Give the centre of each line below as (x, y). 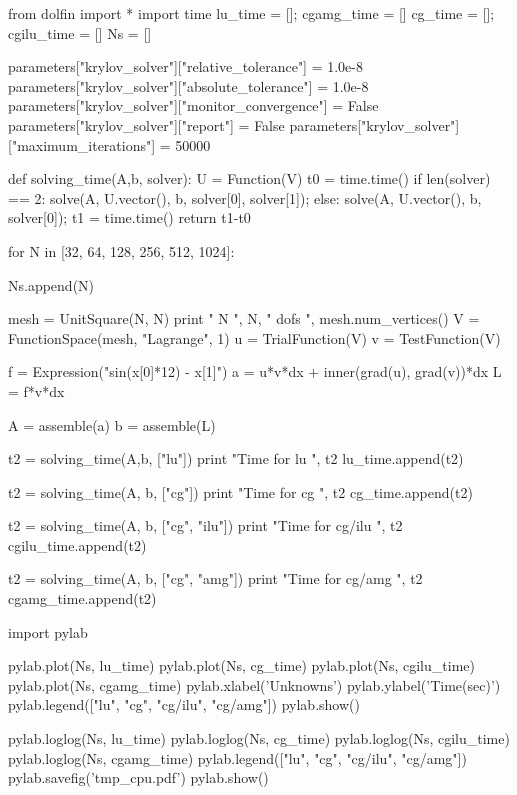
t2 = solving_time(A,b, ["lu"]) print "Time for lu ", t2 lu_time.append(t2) (236, 458)
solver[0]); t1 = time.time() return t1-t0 (129, 217)
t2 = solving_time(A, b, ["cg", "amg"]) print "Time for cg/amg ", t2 (215, 578)
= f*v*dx (36, 390)
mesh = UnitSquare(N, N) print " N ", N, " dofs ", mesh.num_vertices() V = (244, 318)
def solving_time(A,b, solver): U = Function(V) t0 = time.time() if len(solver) (249, 178)
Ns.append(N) (51, 284)
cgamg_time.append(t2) (82, 598)
